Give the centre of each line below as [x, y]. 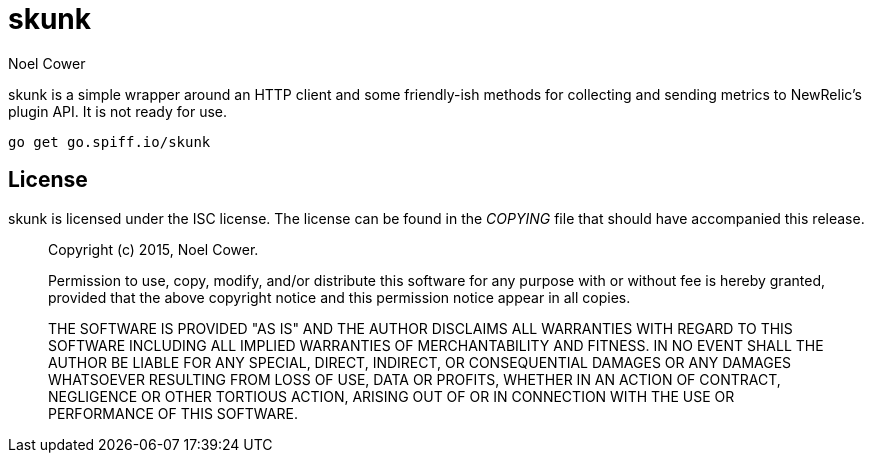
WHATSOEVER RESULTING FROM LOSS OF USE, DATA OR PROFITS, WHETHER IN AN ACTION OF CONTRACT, [414, 379]
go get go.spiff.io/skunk [109, 141]
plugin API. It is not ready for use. [118, 111]
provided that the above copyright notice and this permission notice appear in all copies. [339, 297]
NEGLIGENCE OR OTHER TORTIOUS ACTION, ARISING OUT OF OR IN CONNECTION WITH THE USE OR [391, 396]
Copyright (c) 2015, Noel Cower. [153, 249]
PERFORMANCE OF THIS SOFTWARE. [173, 413]
